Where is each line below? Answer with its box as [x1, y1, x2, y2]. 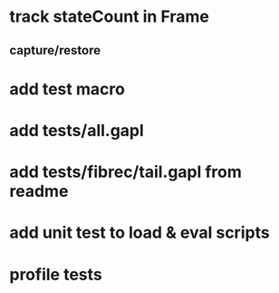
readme [9, 181, 69, 201]
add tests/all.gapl [9, 120, 145, 141]
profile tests [9, 264, 102, 285]
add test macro [9, 79, 125, 99]
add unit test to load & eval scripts [9, 222, 270, 243]
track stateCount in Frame [9, 6, 210, 27]
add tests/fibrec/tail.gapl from [9, 161, 243, 182]
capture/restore [9, 43, 101, 58]
